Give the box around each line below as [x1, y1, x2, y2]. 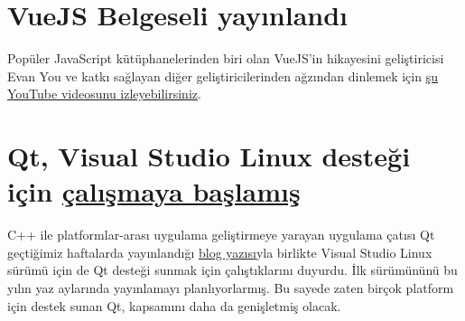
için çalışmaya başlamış [7, 173, 301, 210]
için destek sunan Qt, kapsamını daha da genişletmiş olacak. [7, 296, 341, 315]
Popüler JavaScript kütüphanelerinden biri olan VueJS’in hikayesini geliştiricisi [7, 49, 444, 68]
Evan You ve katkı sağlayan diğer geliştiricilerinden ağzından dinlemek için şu [7, 66, 438, 85]
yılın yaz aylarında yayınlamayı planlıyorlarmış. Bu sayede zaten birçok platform [7, 279, 454, 297]
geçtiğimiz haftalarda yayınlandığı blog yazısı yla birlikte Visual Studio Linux [7, 242, 432, 261]
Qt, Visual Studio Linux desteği [7, 137, 411, 175]
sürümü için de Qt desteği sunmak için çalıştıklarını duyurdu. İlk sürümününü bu [7, 260, 458, 279]
